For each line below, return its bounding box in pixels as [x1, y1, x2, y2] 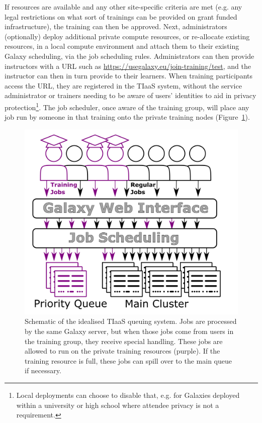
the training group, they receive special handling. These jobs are [25, 335, 223, 346]
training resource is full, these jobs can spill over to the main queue [25, 355, 232, 366]
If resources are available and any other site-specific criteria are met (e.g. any [5, 2, 242, 12]
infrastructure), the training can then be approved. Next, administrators [5, 21, 227, 32]
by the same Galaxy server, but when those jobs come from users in [25, 326, 234, 336]
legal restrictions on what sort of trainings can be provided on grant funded [5, 11, 237, 22]
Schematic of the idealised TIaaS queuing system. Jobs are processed [25, 316, 237, 326]
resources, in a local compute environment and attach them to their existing [5, 41, 239, 51]
